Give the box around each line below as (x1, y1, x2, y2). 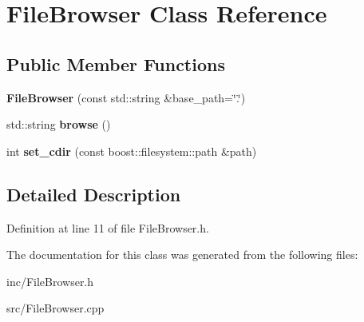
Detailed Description (6, 181, 181, 206)
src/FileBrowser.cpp (6, 300, 105, 316)
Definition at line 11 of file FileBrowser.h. (6, 219, 209, 236)
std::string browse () (6, 116, 111, 133)
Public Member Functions (6, 51, 225, 76)
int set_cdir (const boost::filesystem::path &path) (6, 142, 257, 159)
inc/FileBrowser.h (6, 272, 94, 289)
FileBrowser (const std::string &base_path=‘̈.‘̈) (6, 89, 246, 105)
